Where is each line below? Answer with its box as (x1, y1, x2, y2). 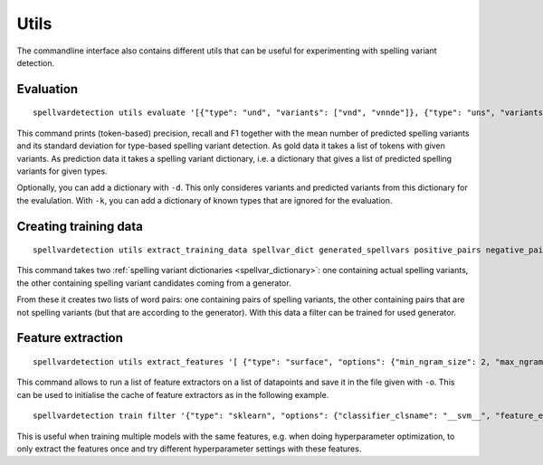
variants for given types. (16, 166, 108, 176)
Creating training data (16, 218, 144, 234)
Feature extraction (16, 330, 124, 346)
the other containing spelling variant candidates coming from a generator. (16, 277, 291, 289)
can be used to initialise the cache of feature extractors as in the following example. (16, 389, 329, 400)
